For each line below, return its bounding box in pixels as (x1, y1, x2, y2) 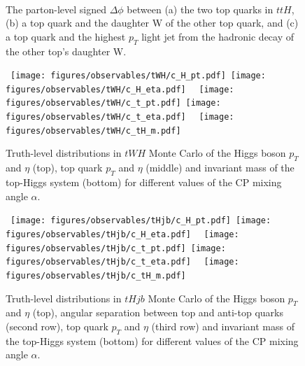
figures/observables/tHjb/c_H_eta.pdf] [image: (6, 229, 239, 239)
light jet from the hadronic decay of (141, 29, 295, 43)
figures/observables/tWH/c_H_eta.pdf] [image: (6, 84, 234, 94)
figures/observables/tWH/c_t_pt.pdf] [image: (6, 98, 221, 108)
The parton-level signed (6, 1, 107, 16)
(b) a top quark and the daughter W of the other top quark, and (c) (6, 15, 299, 30)
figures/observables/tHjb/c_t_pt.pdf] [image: (6, 243, 226, 253)
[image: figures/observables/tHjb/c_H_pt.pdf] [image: (10, 216, 271, 226)
